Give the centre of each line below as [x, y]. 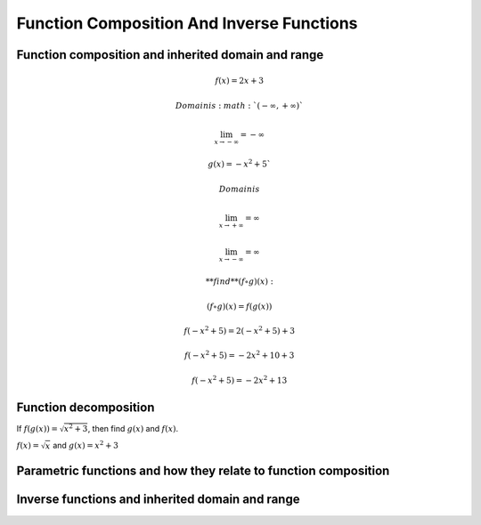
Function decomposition [86, 407]
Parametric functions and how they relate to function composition [203, 471]
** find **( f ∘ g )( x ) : [239, 282]
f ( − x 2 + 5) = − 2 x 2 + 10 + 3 [239, 355]
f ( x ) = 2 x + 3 [240, 81]
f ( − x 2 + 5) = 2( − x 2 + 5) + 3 [240, 330]
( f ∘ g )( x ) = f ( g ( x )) [239, 306]
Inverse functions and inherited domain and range [158, 500]
